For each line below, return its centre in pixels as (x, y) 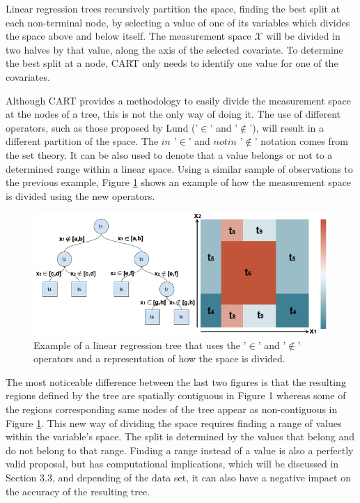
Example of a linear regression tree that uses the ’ (140, 345)
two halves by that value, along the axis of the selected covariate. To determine (174, 49)
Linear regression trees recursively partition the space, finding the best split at (173, 8)
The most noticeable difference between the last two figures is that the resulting (176, 381)
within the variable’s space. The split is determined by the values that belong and (180, 436)
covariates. (28, 76)
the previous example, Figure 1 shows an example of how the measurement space (179, 182)
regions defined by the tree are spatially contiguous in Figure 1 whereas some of (176, 395)
